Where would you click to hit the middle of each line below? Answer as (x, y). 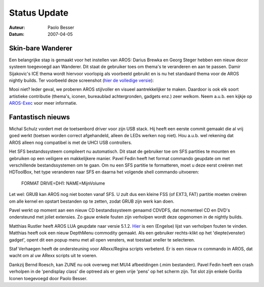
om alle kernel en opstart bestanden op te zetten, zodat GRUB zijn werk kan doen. (92, 201)
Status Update (39, 13)
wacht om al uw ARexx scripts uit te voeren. (53, 256)
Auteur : (17, 27)
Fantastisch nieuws (40, 117)
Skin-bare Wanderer (41, 48)
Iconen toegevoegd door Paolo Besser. (48, 278)
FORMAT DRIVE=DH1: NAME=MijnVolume (63, 183)
